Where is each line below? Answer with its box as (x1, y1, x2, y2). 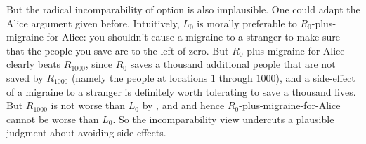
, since (85, 57, 112, 71)
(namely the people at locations (71, 70, 208, 85)
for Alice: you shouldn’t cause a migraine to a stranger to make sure (46, 29, 340, 44)
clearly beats (6, 57, 61, 71)
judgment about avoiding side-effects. (6, 125, 166, 140)
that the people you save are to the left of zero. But (6, 43, 229, 57)
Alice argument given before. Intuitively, (6, 15, 180, 30)
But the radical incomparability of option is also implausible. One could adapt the (6, 2, 360, 16)
